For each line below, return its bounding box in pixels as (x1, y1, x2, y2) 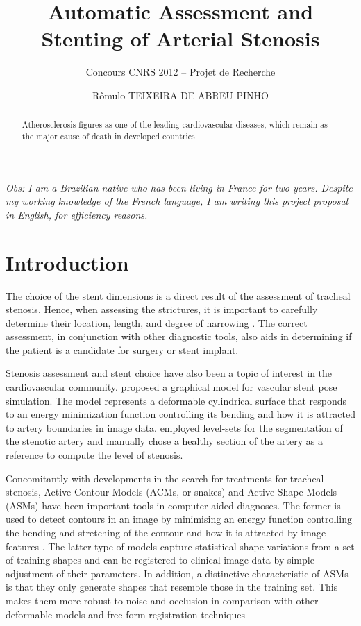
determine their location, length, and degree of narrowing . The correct (6, 315, 308, 330)
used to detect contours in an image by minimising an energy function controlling (6, 511, 352, 526)
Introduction (6, 248, 129, 276)
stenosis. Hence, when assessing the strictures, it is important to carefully (6, 302, 318, 316)
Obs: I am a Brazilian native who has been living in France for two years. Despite (6, 180, 353, 194)
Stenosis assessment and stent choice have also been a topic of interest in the (6, 366, 333, 380)
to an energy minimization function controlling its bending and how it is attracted (6, 407, 355, 421)
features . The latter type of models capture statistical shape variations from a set (6, 539, 355, 553)
